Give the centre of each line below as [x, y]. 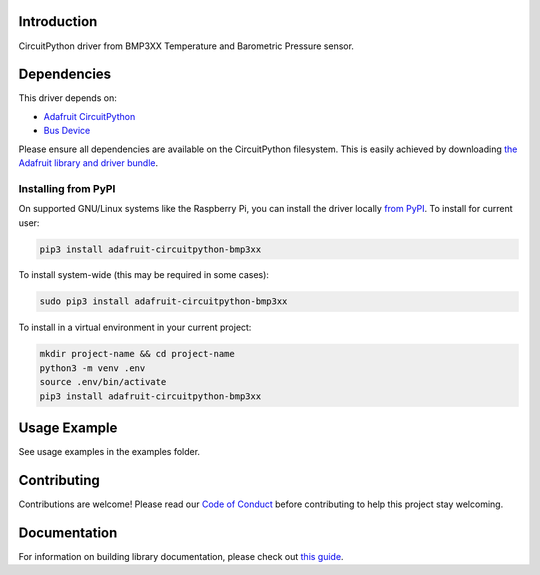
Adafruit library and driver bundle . [88, 162]
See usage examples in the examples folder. [109, 452]
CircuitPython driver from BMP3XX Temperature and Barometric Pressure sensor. [186, 46]
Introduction [58, 21]
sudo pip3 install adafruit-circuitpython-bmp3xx [163, 301]
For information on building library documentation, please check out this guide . [181, 556]
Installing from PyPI [67, 188]
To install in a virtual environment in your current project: [135, 327]
